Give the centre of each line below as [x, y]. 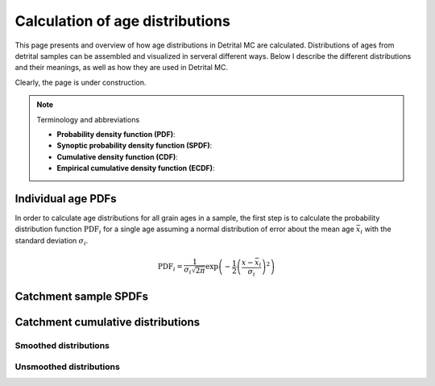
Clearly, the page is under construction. [81, 82]
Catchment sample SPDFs [82, 296]
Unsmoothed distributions [67, 367]
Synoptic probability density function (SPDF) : [135, 146]
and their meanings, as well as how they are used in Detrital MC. [122, 68]
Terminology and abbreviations [88, 119]
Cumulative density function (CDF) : [117, 156]
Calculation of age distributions [123, 21]
